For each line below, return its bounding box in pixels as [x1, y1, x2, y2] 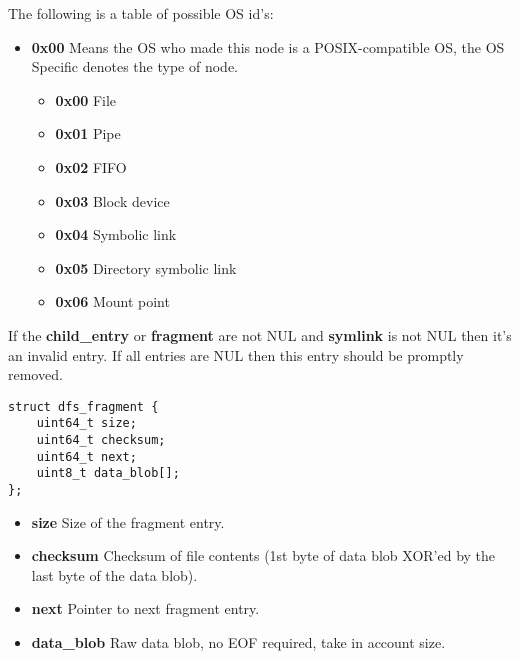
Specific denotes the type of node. [31, 56, 238, 77]
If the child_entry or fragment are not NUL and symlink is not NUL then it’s [8, 324, 512, 345]
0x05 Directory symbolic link [55, 257, 237, 278]
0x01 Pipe [55, 123, 121, 144]
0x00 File [55, 89, 117, 110]
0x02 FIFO [55, 156, 127, 177]
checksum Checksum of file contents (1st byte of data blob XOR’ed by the [31, 545, 496, 566]
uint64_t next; [36, 449, 137, 464]
